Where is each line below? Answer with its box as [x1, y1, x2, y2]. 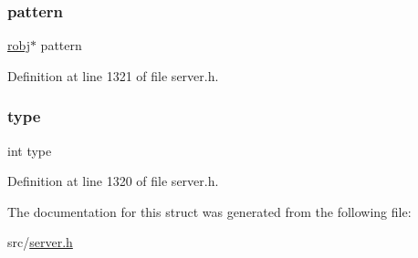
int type [7, 140, 52, 160]
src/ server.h [7, 232, 73, 252]
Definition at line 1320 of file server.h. [7, 171, 219, 191]
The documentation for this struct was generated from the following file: [7, 201, 412, 221]
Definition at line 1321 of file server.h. [7, 66, 219, 85]
